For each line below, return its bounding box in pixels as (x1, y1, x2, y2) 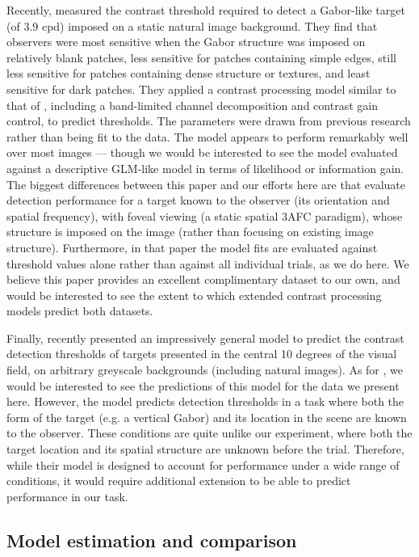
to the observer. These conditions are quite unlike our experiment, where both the (6, 424, 413, 441)
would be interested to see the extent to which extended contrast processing (6, 286, 382, 303)
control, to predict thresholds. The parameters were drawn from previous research (6, 112, 411, 129)
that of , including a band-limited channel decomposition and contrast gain (6, 96, 378, 113)
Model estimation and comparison (6, 527, 297, 552)
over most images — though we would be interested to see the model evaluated (6, 144, 398, 161)
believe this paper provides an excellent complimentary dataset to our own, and (6, 271, 400, 288)
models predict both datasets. (6, 302, 153, 319)
